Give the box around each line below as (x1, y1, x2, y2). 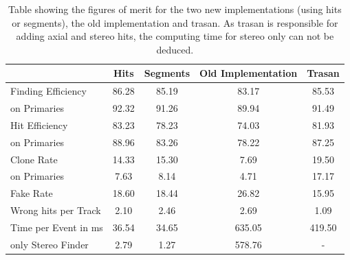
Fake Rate (10, 186, 53, 200)
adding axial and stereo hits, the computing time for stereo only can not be (16, 29, 334, 43)
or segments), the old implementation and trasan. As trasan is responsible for (12, 15, 338, 29)
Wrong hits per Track (10, 203, 101, 217)
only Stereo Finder (10, 237, 89, 251)
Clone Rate (10, 152, 58, 166)
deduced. (156, 42, 194, 56)
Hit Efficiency (10, 117, 68, 132)
